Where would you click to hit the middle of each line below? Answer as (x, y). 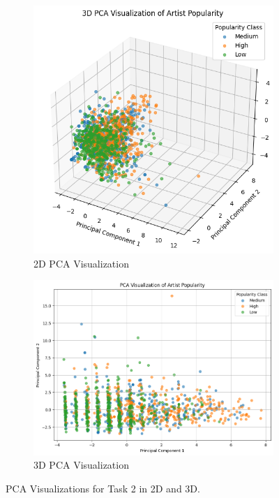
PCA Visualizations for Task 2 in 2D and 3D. (103, 488)
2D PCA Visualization (81, 263)
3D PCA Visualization (81, 465)
